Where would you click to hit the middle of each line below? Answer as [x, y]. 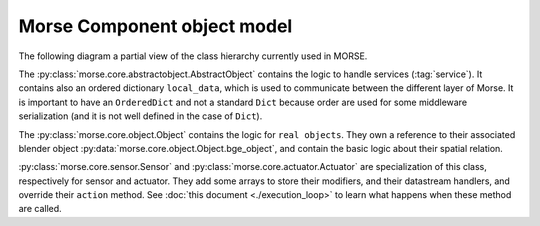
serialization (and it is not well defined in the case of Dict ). [140, 116]
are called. [40, 209]
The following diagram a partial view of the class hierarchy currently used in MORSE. [193, 56]
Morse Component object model [155, 26]
